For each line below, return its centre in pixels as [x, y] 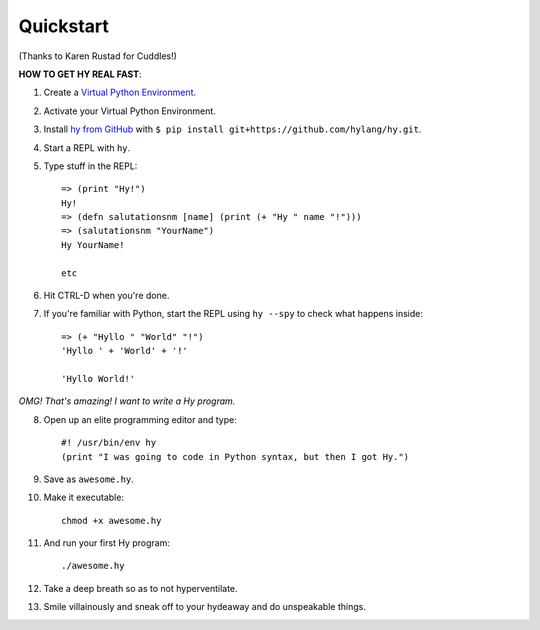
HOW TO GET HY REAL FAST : [80, 74]
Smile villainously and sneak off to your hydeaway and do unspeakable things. [205, 607]
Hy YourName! [93, 244]
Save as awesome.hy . [88, 479]
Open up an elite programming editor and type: [140, 419]
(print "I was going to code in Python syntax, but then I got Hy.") [235, 456]
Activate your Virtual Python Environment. [130, 111]
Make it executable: [84, 497]
